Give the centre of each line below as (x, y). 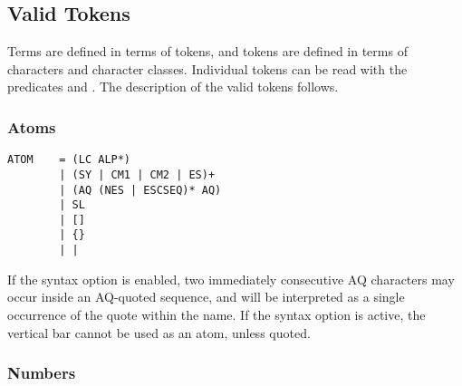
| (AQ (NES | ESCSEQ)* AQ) (140, 190)
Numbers (42, 373)
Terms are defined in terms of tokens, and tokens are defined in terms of (207, 51)
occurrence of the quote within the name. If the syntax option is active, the (217, 314)
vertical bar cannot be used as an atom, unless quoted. (159, 332)
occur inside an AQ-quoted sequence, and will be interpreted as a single (206, 297)
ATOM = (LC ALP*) (69, 160)
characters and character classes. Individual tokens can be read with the (207, 68)
